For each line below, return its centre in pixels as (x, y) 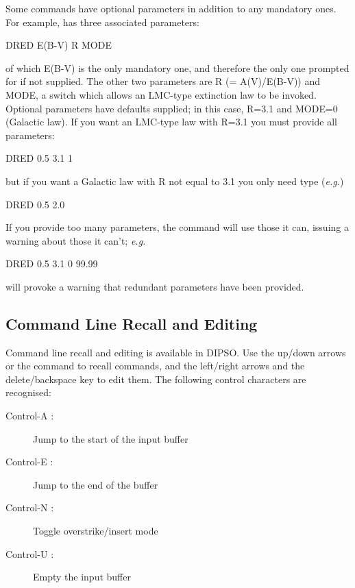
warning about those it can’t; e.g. (76, 240)
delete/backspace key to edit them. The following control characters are (156, 379)
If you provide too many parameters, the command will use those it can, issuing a (177, 227)
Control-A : (30, 416)
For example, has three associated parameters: (102, 22)
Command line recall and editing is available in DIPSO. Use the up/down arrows (176, 352)
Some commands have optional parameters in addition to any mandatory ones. (171, 8)
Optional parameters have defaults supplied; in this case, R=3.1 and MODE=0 (172, 108)
